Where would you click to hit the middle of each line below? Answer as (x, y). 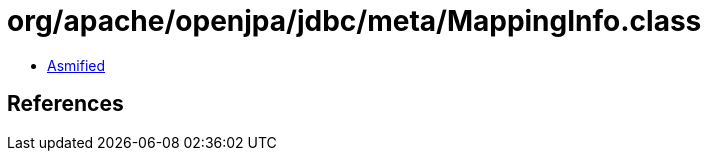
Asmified (76, 65)
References (65, 104)
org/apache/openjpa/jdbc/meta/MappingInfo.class (354, 21)
